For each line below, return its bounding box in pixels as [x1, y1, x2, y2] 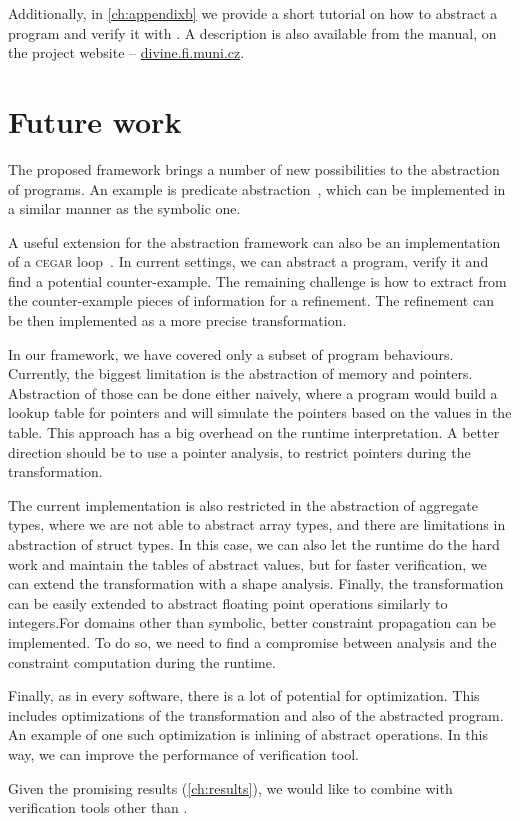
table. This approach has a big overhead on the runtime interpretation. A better [8, 422, 500, 443]
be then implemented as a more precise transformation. [8, 310, 347, 331]
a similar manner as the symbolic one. [8, 198, 241, 219]
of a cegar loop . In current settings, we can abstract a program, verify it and [8, 251, 489, 272]
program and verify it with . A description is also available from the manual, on [8, 22, 497, 43]
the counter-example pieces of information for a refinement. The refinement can [8, 290, 494, 311]
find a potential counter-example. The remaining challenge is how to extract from [8, 270, 507, 291]
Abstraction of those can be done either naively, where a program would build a [8, 382, 498, 403]
